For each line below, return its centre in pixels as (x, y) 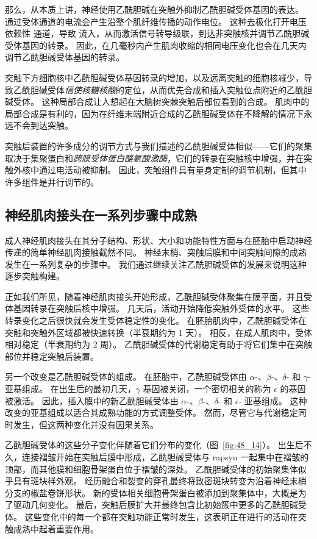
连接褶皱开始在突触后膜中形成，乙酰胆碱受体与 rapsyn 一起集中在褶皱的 (165, 457)
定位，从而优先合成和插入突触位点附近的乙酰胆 (218, 89)
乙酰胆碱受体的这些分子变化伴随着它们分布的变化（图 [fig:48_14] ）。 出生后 (154, 445)
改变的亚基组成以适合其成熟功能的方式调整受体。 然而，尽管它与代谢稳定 (151, 412)
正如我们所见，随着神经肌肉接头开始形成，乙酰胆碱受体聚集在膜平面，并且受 (158, 296)
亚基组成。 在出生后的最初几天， (70, 389)
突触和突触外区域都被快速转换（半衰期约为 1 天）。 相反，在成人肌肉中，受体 (158, 332)
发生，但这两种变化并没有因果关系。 (86, 424)
